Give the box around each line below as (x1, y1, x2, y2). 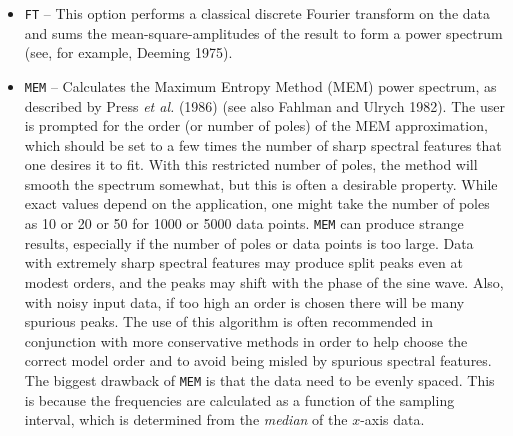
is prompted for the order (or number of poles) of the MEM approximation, (24, 115, 488, 136)
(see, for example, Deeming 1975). (24, 42, 233, 63)
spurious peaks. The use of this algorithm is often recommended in (24, 311, 433, 332)
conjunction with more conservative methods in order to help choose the (24, 330, 468, 351)
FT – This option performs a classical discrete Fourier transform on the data (24, 3, 490, 23)
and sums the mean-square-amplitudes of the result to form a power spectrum (24, 22, 503, 43)
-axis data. (360, 409, 425, 430)
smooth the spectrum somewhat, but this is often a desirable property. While (24, 173, 498, 194)
